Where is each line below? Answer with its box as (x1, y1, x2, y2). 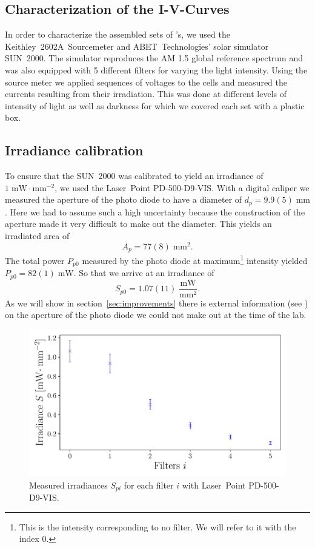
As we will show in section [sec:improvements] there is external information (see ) (5, 296, 308, 309)
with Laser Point (182, 478, 246, 491)
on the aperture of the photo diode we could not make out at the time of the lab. (5, 308, 307, 321)
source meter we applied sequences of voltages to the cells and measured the (5, 75, 287, 88)
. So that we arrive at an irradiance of (73, 266, 214, 279)
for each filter (124, 478, 174, 491)
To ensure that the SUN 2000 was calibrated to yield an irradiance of (5, 169, 264, 182)
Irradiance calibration (5, 141, 144, 160)
